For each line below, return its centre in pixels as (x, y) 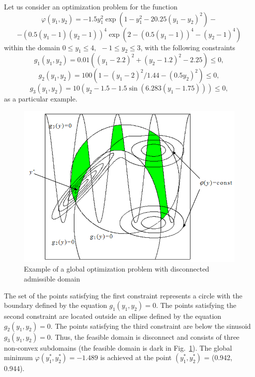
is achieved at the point (136, 357)
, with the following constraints (188, 47)
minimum (18, 357)
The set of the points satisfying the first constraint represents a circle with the (123, 295)
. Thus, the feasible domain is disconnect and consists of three (145, 336)
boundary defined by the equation (56, 305)
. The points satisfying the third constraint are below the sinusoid (151, 326)
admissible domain (52, 278)
